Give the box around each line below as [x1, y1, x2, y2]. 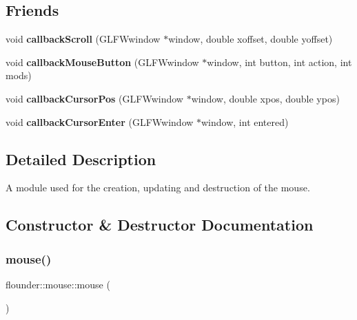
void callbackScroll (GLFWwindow [6, 32, 161, 46]
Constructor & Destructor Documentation [6, 214, 314, 235]
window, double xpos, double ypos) [191, 91, 340, 105]
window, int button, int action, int [207, 54, 352, 69]
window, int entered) [201, 114, 289, 129]
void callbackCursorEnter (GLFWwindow [6, 114, 194, 129]
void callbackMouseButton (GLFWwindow [6, 54, 199, 69]
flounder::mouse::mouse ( [6, 277, 110, 291]
